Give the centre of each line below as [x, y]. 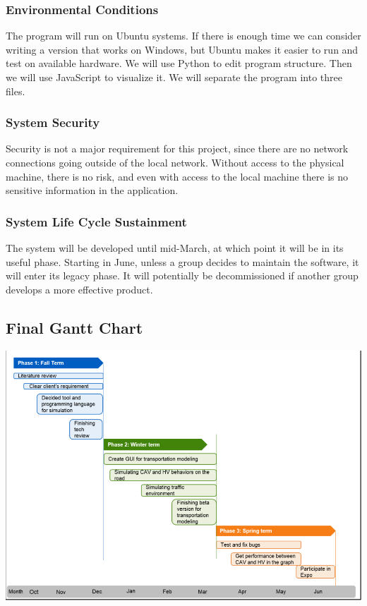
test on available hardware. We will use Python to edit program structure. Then [179, 63]
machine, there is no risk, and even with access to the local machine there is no [177, 176]
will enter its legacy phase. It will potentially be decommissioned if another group [182, 275]
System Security [53, 122]
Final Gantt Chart [74, 327]
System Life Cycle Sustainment [96, 221]
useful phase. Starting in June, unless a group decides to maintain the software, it [182, 261]
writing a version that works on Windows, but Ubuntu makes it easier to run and [182, 49]
